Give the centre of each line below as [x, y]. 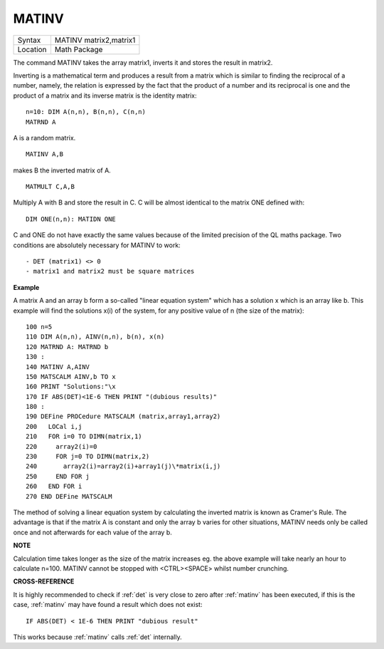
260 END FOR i [54, 487]
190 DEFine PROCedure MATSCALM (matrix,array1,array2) [123, 416]
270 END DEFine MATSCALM [69, 496]
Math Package [79, 49]
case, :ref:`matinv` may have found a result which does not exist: [108, 605]
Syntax [29, 40]
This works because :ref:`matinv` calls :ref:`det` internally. [97, 637]
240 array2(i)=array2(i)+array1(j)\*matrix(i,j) [123, 466]
